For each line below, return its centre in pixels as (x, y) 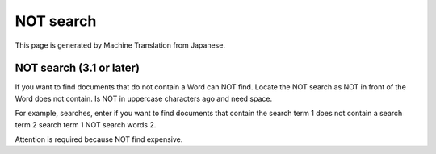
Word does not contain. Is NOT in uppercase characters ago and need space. (144, 98)
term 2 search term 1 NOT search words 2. (86, 124)
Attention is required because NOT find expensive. (99, 139)
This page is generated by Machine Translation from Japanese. (120, 45)
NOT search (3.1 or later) (78, 68)
